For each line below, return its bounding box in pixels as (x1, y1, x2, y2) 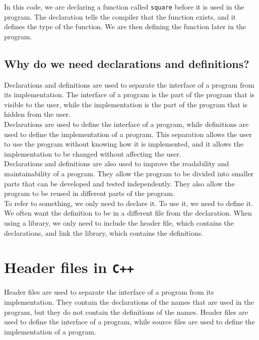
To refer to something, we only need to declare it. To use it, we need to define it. (4, 197, 253, 208)
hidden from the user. (4, 109, 71, 119)
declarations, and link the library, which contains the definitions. (4, 227, 204, 238)
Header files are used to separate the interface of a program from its (4, 287, 214, 297)
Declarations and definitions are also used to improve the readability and (4, 158, 229, 169)
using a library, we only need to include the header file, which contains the (4, 217, 234, 228)
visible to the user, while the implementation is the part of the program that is (4, 99, 248, 109)
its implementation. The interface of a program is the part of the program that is (4, 89, 255, 100)
